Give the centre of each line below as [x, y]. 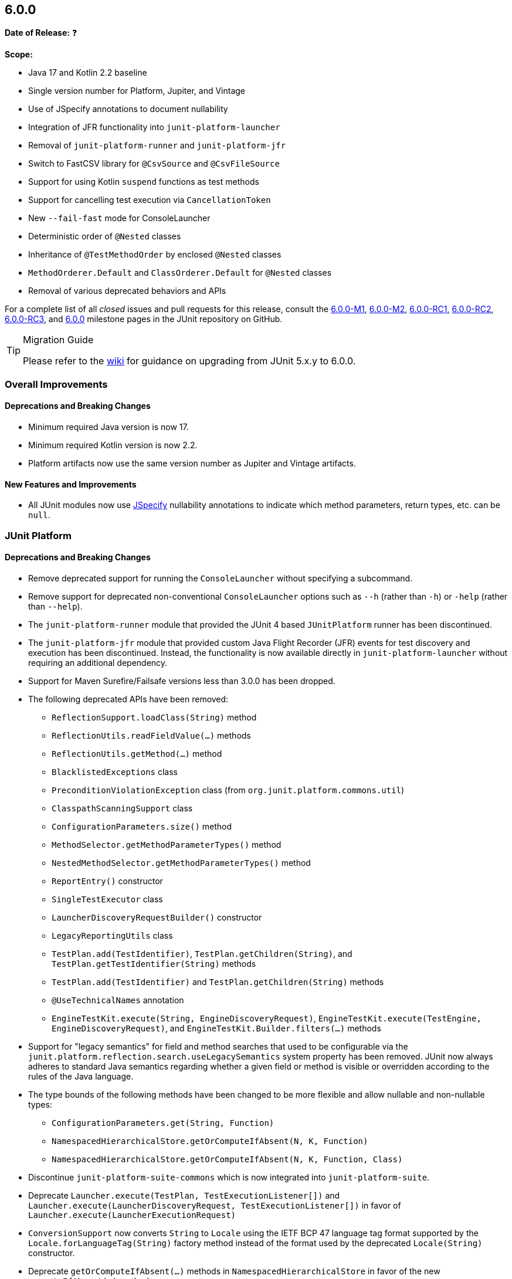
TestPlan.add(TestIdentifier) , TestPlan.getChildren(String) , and [202, 953]
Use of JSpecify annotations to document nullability [128, 109]
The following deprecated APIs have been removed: [128, 699]
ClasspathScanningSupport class [122, 808]
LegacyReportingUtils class [112, 935]
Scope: [19, 55]
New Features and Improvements [71, 484]
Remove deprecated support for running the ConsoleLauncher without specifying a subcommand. [221, 578]
